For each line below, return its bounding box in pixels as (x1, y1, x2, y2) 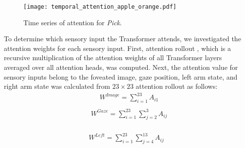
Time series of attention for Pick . (23, 17, 122, 27)
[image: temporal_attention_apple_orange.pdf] (23, 3, 176, 10)
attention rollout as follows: (136, 81, 218, 91)
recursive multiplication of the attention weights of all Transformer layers (4, 52, 222, 63)
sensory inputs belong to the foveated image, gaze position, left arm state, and (4, 71, 238, 82)
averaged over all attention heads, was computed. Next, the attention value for (4, 62, 238, 72)
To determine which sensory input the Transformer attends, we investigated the (4, 33, 241, 44)
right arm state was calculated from (4, 81, 110, 91)
